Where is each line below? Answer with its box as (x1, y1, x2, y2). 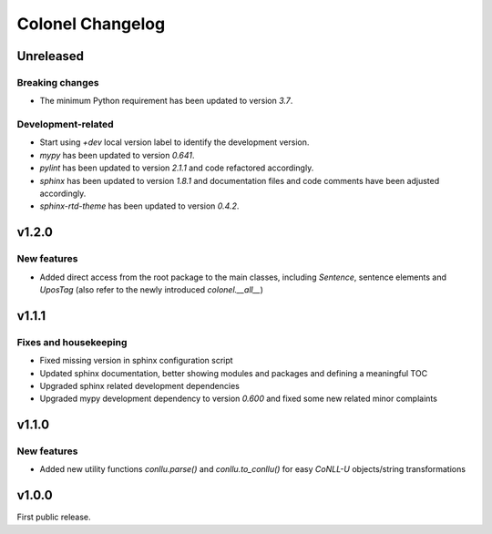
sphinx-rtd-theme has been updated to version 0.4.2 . (39, 200, 240, 211)
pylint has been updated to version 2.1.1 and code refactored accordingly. (39, 162, 314, 173)
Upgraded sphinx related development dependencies (39, 380, 241, 391)
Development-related (16, 118, 114, 131)
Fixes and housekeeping (16, 335, 128, 348)
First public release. (16, 511, 91, 523)
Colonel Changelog (16, 14, 166, 34)
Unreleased (16, 48, 85, 64)
